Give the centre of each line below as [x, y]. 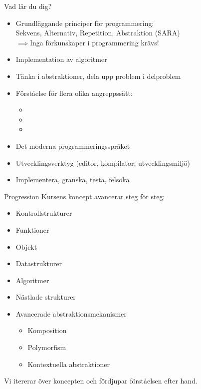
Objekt [26, 246]
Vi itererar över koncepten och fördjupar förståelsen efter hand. [101, 381]
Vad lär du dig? [28, 6]
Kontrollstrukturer [44, 213]
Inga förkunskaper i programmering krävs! [94, 42]
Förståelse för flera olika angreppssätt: [74, 93]
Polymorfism [47, 347]
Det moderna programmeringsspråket [73, 146]
